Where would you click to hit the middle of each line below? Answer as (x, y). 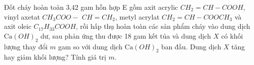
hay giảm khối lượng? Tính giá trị (55, 57)
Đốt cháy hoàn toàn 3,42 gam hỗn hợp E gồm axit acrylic (91, 7)
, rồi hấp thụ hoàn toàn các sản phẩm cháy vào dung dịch (163, 26)
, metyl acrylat (137, 16)
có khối (232, 35)
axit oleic (18, 26)
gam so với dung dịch (90, 46)
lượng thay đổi (26, 46)
